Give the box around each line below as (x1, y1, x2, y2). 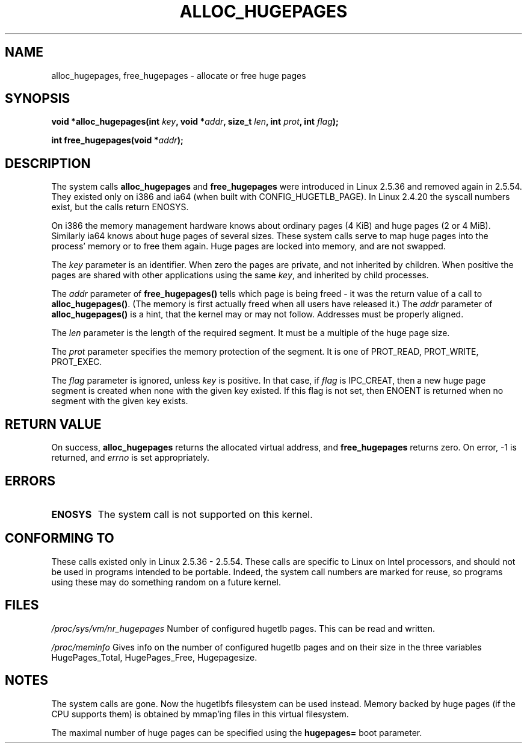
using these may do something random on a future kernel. (51, 576, 281, 587)
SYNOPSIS (5, 91, 70, 107)
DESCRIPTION (5, 155, 91, 171)
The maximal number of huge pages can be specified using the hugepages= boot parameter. (51, 727, 422, 738)
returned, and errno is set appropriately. (51, 452, 210, 463)
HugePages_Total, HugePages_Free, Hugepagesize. (51, 652, 257, 662)
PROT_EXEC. (51, 357, 102, 367)
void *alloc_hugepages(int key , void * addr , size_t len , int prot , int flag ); (51, 116, 339, 127)
